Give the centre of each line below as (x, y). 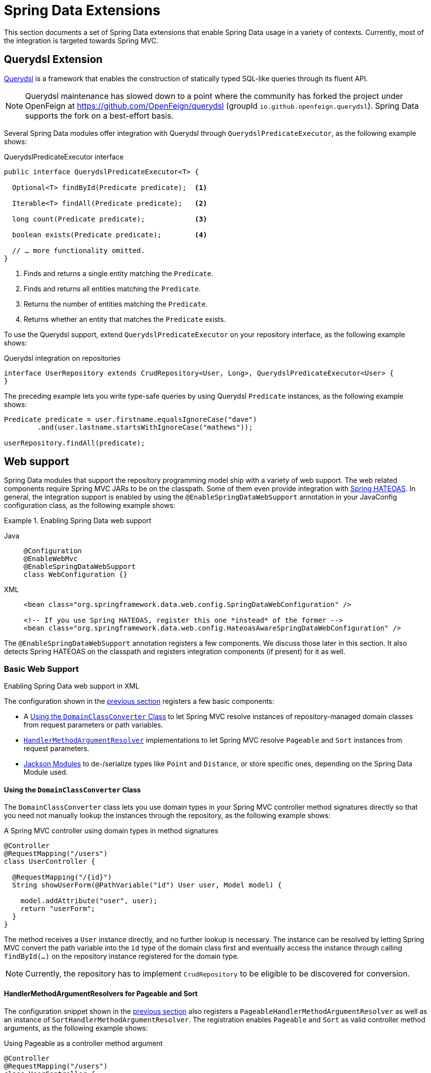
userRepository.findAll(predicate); (75, 443)
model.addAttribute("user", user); (89, 901)
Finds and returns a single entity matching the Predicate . (119, 273)
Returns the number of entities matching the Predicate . (116, 304)
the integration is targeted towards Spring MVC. (81, 40)
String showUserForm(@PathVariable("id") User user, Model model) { (147, 885)
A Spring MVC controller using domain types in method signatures (111, 831)
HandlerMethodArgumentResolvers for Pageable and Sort (101, 994)
